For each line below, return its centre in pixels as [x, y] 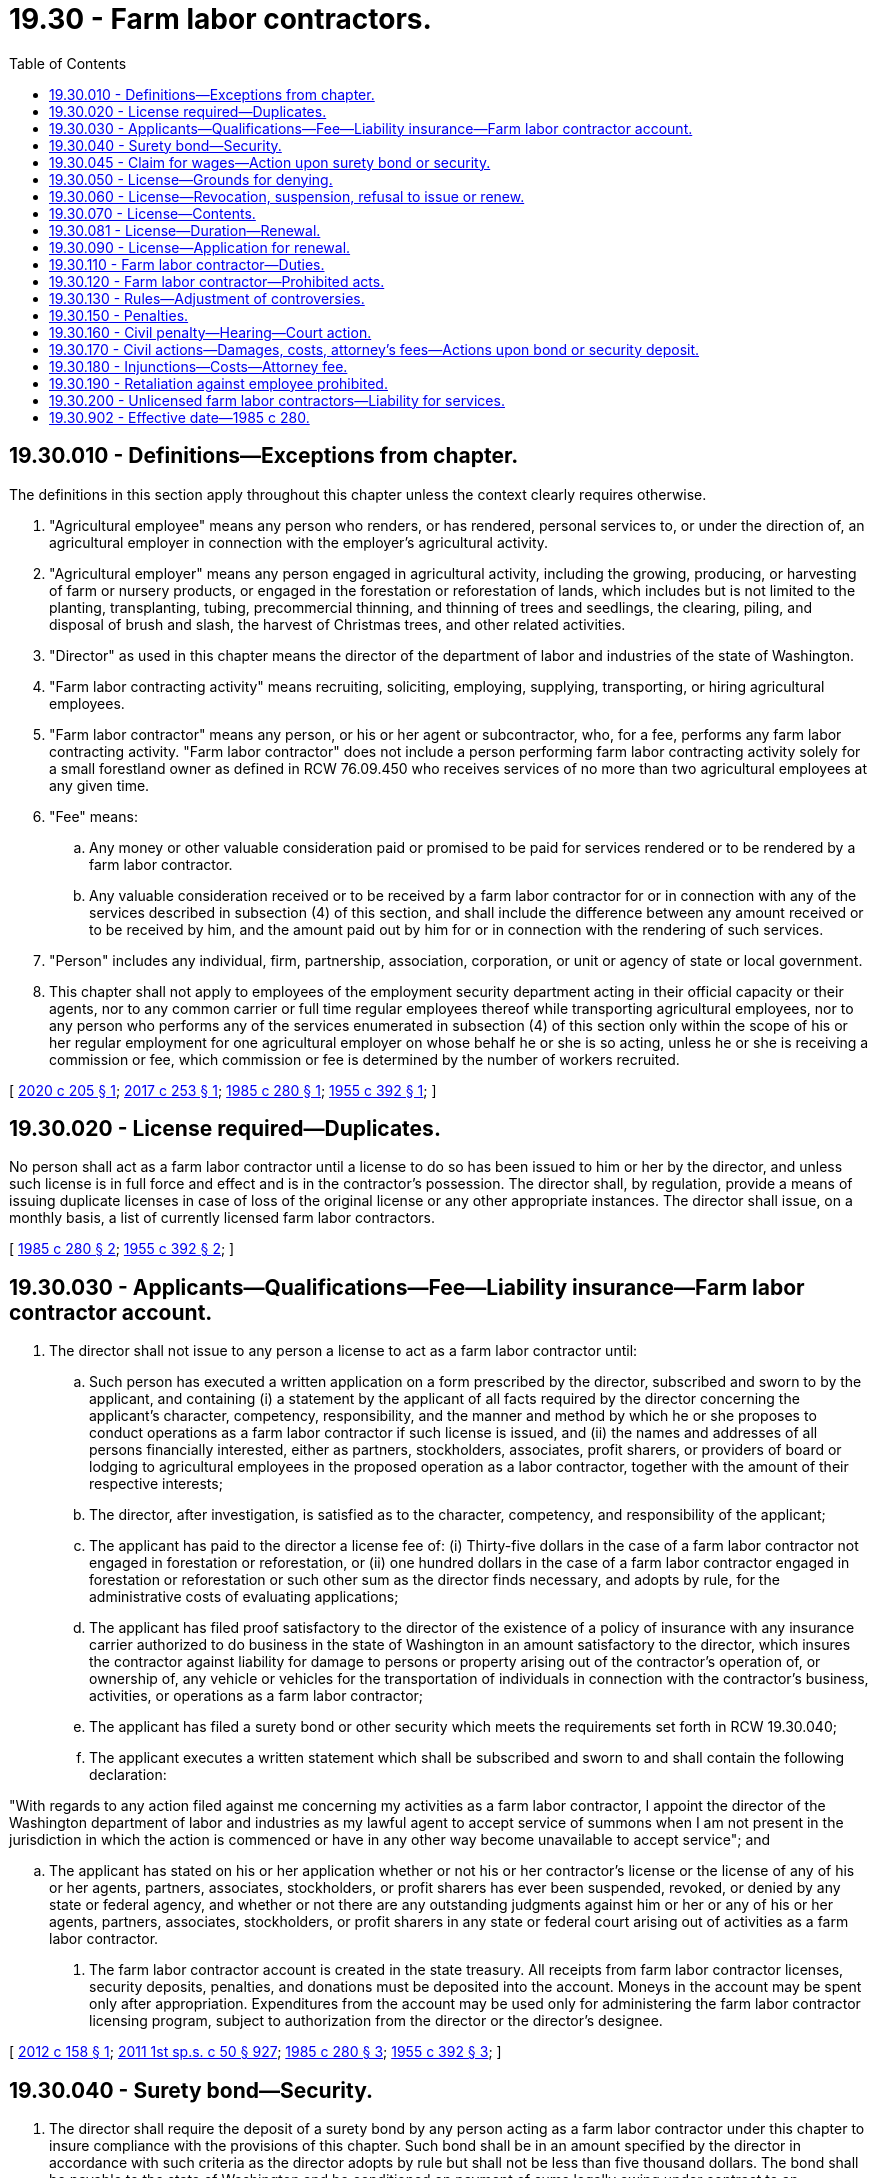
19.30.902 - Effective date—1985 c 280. [179, 417]
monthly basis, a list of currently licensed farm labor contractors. [222, 1218]
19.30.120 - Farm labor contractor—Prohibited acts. [217, 281]
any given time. [99, 785]
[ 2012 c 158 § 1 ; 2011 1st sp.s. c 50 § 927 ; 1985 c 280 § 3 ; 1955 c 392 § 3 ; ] [255, 2052]
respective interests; [156, 1484]
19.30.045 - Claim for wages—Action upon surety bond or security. [270, 162]
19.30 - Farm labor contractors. [220, 19]
